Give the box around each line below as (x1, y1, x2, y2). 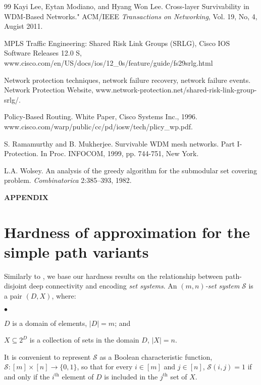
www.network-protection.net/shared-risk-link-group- (95, 84, 257, 95)
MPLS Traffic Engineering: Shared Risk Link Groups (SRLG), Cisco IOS (4, 37, 230, 48)
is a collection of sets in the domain (29, 334, 139, 345)
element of (62, 371, 94, 381)
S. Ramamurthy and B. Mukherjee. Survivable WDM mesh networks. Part (4, 138, 235, 149)
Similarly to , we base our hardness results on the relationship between (4, 270, 223, 281)
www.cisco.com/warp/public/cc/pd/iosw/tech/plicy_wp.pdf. (4, 121, 193, 131)
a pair (4, 291, 22, 301)
